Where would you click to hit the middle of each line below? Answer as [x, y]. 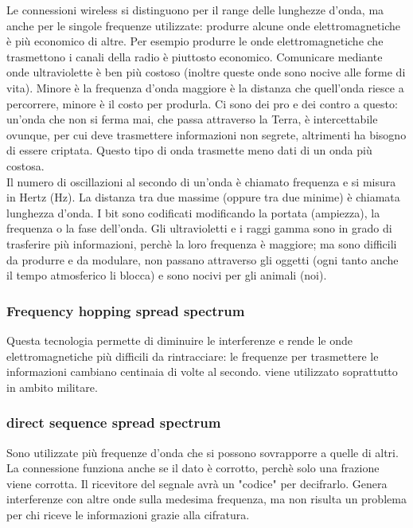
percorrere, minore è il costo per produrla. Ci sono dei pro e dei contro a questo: [202, 103]
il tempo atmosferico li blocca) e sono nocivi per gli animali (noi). [167, 275]
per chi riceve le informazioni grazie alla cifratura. [128, 514]
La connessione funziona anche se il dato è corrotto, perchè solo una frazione [193, 468]
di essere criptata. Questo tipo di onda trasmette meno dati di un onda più [189, 150]
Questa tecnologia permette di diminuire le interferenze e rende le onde [180, 340]
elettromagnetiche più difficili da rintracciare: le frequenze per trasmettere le [193, 356]
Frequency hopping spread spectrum [126, 310]
